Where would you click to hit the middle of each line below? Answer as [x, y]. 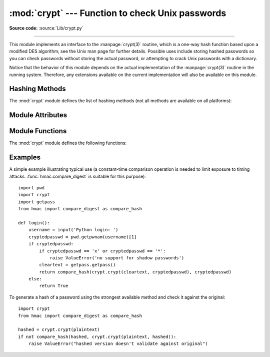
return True [54, 286]
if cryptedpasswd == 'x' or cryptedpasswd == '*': [102, 251]
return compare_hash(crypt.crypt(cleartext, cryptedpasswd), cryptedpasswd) [135, 272]
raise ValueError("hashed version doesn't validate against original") [118, 344]
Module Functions [38, 131]
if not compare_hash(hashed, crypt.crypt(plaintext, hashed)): [97, 336]
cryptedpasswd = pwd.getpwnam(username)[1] [82, 237]
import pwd [31, 188]
